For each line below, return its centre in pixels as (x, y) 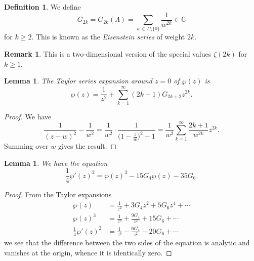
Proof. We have (28, 116)
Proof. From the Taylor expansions (58, 194)
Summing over (26, 146)
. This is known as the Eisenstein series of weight (108, 37)
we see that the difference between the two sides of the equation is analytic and (127, 242)
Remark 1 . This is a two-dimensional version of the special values (108, 53)
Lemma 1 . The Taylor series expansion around (78, 81)
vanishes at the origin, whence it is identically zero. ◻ (88, 252)
